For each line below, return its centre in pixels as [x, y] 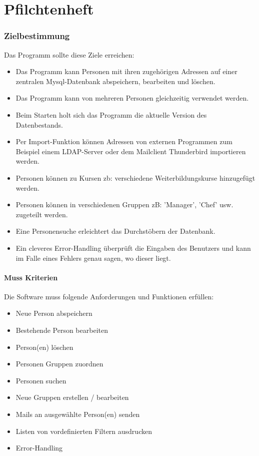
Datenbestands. [39, 124]
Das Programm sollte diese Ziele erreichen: [69, 54]
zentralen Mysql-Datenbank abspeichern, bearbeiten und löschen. [115, 81]
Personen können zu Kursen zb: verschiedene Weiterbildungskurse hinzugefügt [135, 177]
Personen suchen [41, 380]
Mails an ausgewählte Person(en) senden [78, 414]
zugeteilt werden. [42, 214]
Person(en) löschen [44, 347]
